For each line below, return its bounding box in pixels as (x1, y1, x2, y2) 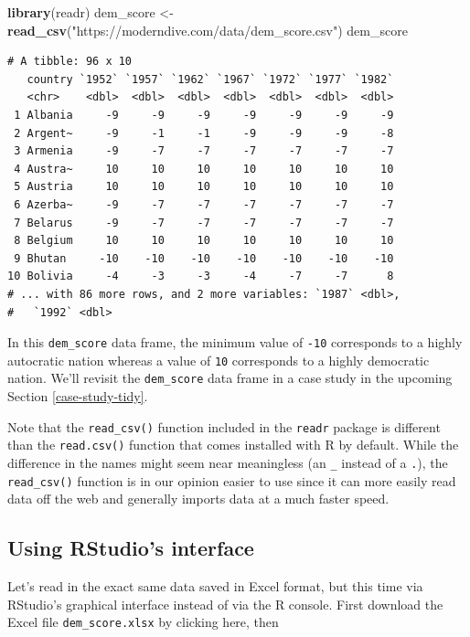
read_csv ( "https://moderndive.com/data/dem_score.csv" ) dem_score (7, 20, 408, 39)
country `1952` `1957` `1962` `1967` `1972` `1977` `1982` (27, 72, 394, 86)
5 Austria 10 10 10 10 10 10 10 (14, 180, 394, 194)
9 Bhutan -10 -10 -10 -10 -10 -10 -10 (14, 251, 394, 265)
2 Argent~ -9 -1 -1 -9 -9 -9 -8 (14, 126, 394, 140)
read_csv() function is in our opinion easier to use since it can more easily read (7, 471, 456, 490)
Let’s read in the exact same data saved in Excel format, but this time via (7, 577, 423, 596)
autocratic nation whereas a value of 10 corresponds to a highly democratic (7, 350, 430, 369)
